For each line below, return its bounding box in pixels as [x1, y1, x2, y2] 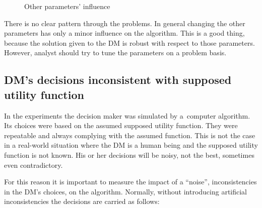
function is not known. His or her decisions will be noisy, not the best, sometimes [4, 149, 254, 160]
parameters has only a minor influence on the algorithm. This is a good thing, [4, 28, 245, 38]
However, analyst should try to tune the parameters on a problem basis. [4, 47, 227, 58]
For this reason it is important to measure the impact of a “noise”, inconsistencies [4, 176, 257, 187]
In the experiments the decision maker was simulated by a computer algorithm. [4, 110, 250, 121]
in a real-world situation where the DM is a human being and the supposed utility [4, 140, 258, 150]
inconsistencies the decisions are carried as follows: [4, 196, 160, 206]
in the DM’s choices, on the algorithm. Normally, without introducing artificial [4, 186, 247, 196]
